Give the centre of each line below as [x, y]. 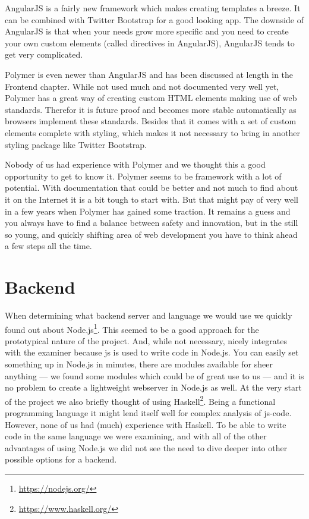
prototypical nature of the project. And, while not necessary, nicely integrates [146, 340]
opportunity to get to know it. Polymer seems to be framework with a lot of [143, 176]
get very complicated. [44, 54]
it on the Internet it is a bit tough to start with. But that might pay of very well [152, 199]
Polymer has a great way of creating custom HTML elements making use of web [151, 98]
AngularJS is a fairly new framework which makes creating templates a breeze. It [153, 8]
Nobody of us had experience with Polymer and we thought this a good [135, 164]
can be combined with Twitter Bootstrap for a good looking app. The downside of [154, 19]
